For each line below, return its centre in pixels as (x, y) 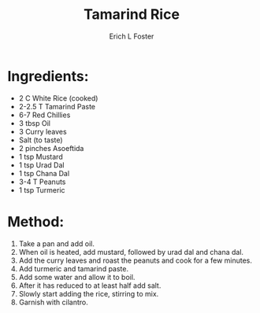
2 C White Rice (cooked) (58, 98)
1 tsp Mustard (41, 156)
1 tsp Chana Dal (44, 173)
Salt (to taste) (41, 140)
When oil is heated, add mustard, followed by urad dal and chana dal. (131, 252)
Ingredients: (48, 76)
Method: (36, 221)
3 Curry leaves (43, 131)
